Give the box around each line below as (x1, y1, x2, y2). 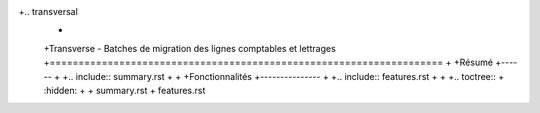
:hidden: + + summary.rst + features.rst (43, 84, 206, 96)
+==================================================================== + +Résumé (43, 56, 494, 69)
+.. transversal (18, 6, 79, 17)
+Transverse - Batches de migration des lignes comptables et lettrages (43, 42, 337, 54)
